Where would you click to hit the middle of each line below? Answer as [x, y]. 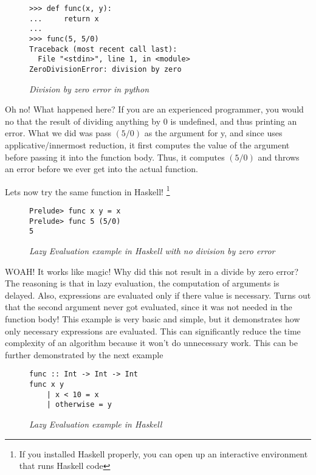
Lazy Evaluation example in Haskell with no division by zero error [152, 250]
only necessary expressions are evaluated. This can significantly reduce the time [153, 331]
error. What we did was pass [58, 133]
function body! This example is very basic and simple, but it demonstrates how [153, 318]
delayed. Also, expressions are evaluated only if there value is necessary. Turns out [158, 295]
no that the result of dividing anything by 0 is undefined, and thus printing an [151, 121]
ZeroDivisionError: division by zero [105, 69]
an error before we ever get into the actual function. [101, 169]
